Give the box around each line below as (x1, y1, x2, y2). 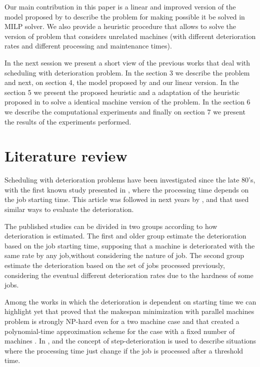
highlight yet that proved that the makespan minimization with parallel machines (4, 306, 254, 316)
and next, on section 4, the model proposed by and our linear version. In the (4, 77, 239, 87)
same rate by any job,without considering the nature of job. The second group (4, 250, 244, 260)
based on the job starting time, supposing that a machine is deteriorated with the (4, 240, 255, 250)
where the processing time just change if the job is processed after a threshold (4, 345, 243, 355)
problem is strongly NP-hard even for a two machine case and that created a (4, 315, 239, 326)
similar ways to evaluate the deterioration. (4, 204, 134, 214)
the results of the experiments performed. (4, 116, 131, 126)
